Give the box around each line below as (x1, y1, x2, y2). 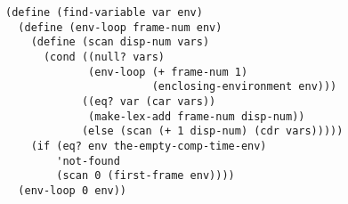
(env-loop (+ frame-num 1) (88, 65, 248, 78)
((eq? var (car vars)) (81, 94, 216, 108)
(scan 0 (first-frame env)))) (56, 169, 235, 183)
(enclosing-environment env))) (151, 80, 337, 94)
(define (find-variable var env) (5, 6, 203, 19)
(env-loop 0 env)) (18, 184, 127, 197)
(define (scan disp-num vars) (30, 36, 210, 49)
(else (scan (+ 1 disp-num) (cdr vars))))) (81, 125, 344, 138)
